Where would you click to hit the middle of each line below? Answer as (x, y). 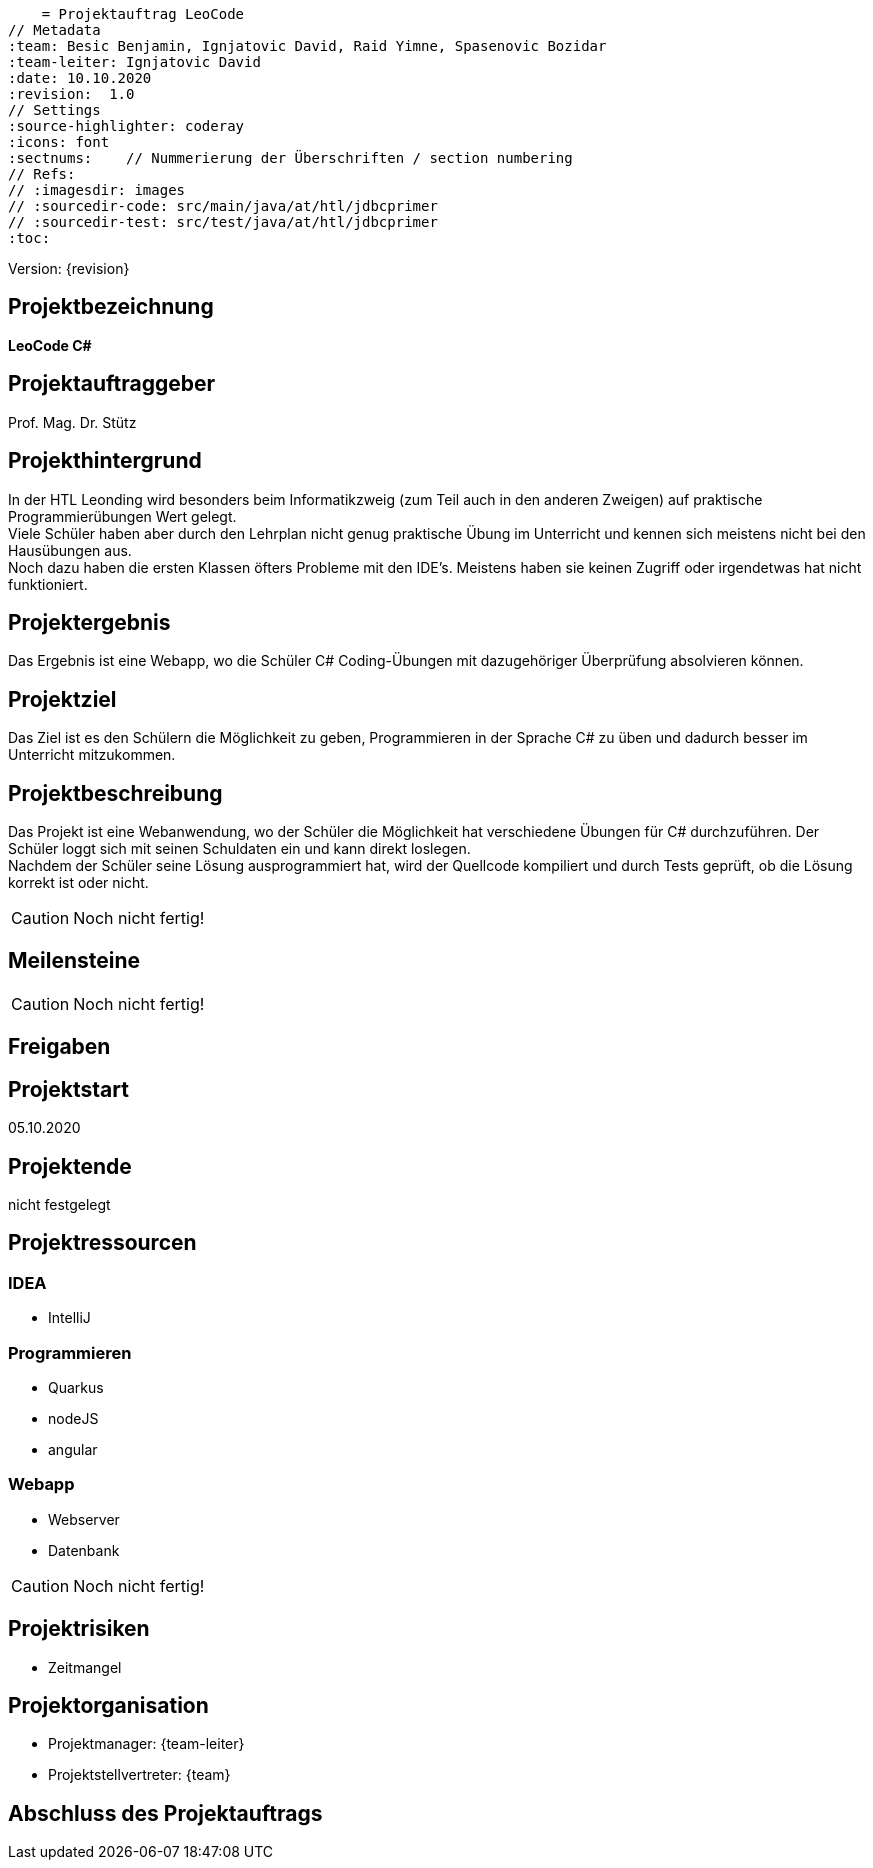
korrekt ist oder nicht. (78, 883)
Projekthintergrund (105, 461)
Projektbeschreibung (115, 793)
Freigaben (59, 1047)
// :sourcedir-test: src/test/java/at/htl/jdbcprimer (223, 222)
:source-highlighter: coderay (126, 126)
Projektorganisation (108, 1705)
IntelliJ (69, 1318)
